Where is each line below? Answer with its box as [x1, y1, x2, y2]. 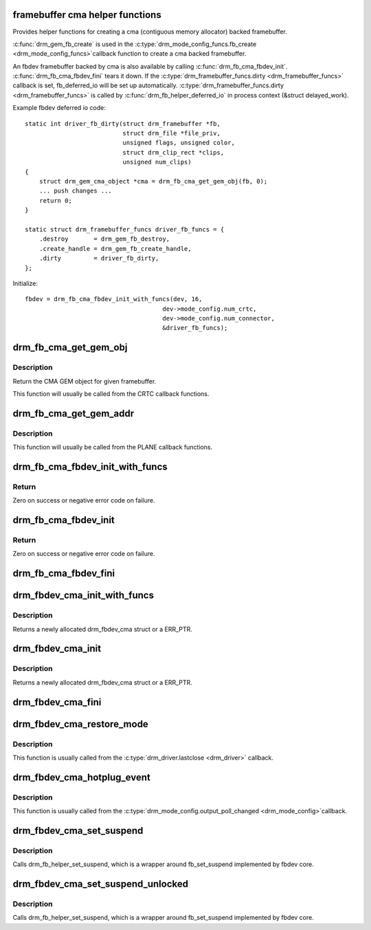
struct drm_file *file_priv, [122, 129, 221, 137]
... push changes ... [38, 187, 113, 195]
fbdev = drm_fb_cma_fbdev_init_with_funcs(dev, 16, [25, 296, 203, 303]
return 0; [38, 197, 72, 204]
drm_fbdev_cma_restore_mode [12, 718, 149, 730]
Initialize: [12, 279, 38, 287]
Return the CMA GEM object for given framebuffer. [12, 377, 157, 385]
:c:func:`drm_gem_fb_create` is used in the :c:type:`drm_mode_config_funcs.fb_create [12, 40, 257, 48]
